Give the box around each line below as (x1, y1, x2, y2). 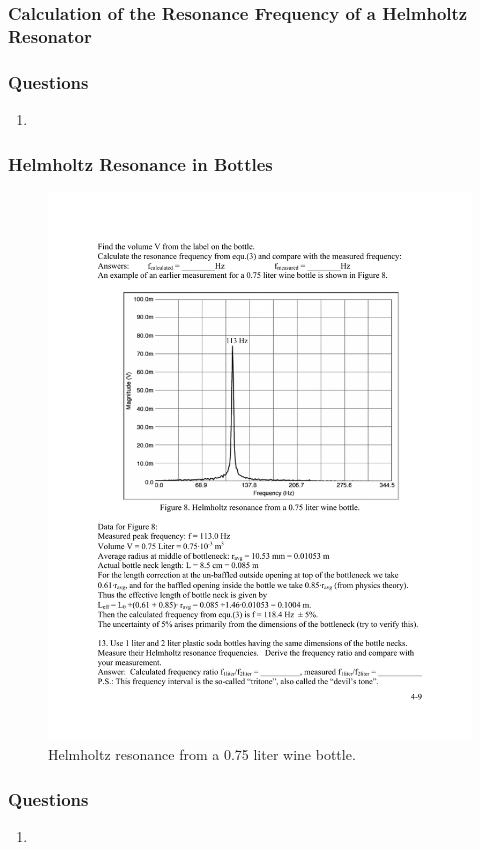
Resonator (8, 23, 92, 48)
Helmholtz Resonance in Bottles (8, 151, 273, 176)
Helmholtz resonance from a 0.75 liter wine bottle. (48, 744, 356, 765)
